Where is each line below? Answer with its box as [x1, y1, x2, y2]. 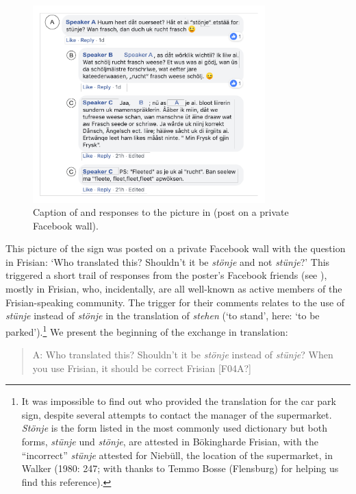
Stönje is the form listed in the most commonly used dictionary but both [21, 421, 328, 435]
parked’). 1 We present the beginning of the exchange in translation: [5, 322, 288, 338]
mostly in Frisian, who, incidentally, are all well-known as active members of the [5, 282, 342, 296]
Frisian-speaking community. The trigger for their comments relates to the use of [5, 295, 345, 309]
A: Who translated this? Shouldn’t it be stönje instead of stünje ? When [32, 347, 333, 362]
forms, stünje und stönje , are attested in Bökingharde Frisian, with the [21, 434, 318, 449]
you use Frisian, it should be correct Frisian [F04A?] [32, 360, 251, 375]
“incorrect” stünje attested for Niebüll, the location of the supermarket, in [21, 447, 333, 462]
